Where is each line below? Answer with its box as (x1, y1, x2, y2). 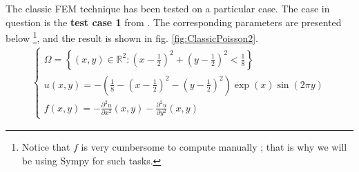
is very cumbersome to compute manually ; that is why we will (81, 140, 347, 154)
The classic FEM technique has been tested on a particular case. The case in (6, 1, 330, 15)
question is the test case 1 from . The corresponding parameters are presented (6, 14, 342, 29)
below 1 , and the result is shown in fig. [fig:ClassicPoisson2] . (6, 29, 258, 45)
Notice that (21, 140, 70, 154)
